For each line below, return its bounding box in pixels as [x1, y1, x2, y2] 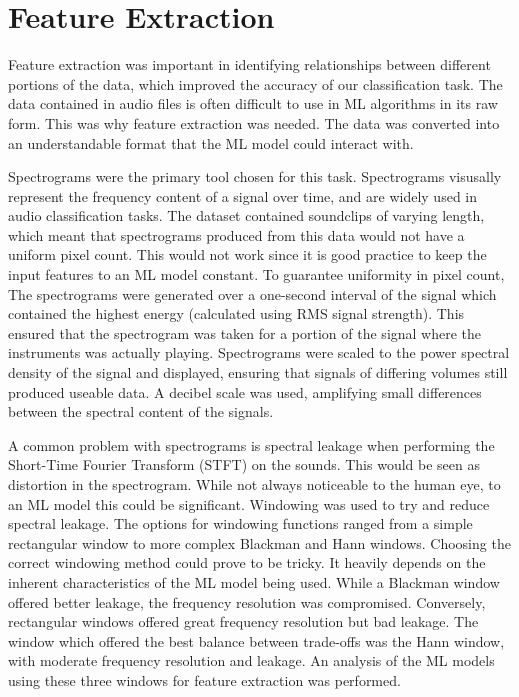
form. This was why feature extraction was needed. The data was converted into [8, 112, 500, 133]
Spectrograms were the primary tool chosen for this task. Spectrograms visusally [8, 166, 502, 187]
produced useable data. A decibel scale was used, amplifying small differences [8, 381, 482, 402]
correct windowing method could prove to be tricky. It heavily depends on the [8, 552, 486, 573]
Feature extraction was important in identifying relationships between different [8, 54, 491, 75]
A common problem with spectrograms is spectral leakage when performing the [8, 434, 495, 455]
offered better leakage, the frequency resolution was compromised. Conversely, [8, 591, 486, 612]
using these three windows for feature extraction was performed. [8, 669, 401, 690]
